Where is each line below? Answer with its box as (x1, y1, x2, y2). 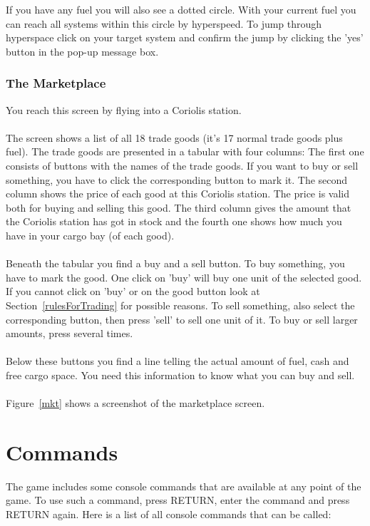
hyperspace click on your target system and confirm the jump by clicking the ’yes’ (6, 30, 364, 45)
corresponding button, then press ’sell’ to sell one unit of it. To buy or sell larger (6, 311, 358, 326)
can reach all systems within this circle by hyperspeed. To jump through (6, 16, 322, 31)
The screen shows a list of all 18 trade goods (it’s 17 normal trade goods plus (6, 130, 343, 145)
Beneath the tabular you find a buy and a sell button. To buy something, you (6, 256, 345, 271)
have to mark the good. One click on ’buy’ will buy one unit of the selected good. (6, 269, 362, 284)
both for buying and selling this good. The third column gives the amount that (6, 200, 351, 215)
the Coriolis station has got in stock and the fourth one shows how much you (6, 214, 342, 229)
